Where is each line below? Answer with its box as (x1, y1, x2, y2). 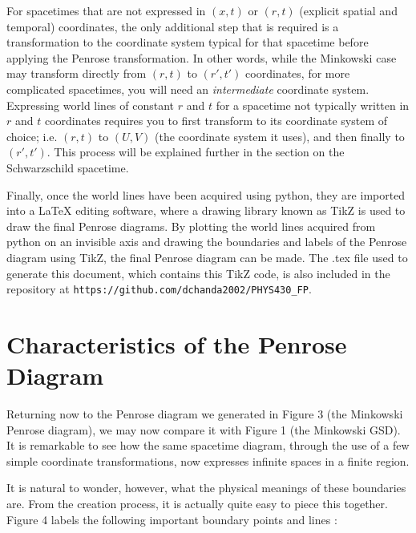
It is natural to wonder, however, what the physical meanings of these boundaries (6, 479, 406, 496)
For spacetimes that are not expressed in (6, 2, 206, 18)
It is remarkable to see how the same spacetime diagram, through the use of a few (6, 437, 410, 454)
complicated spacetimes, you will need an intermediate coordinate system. (6, 80, 370, 97)
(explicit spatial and (299, 2, 398, 18)
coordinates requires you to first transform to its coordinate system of (44, 112, 387, 129)
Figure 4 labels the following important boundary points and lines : (6, 511, 337, 527)
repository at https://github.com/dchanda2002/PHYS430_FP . (6, 281, 312, 297)
